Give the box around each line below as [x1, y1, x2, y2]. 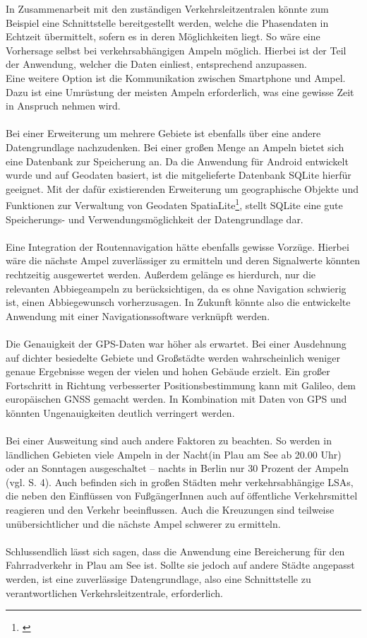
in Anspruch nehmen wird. [6, 98, 121, 113]
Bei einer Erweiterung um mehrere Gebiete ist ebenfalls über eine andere [6, 126, 321, 141]
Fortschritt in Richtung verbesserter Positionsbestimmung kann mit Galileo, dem [6, 377, 356, 392]
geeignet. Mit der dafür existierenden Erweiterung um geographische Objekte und [6, 181, 359, 196]
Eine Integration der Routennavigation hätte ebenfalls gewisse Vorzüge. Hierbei [6, 239, 349, 254]
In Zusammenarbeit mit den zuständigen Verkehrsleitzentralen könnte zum [6, 1, 329, 16]
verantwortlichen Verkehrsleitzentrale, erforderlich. [6, 585, 224, 600]
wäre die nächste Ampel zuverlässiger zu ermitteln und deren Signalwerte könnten [6, 253, 361, 268]
